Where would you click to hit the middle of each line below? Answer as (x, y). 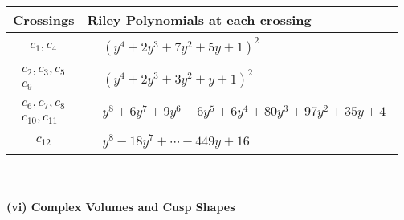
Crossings (44, 20)
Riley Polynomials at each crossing (199, 20)
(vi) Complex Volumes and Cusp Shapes (121, 207)
